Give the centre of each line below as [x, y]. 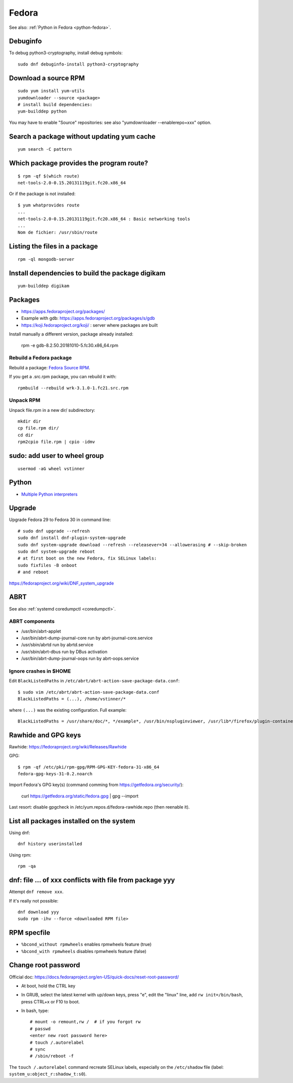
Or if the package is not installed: [42, 194]
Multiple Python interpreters [49, 494]
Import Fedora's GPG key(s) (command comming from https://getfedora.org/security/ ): [96, 785]
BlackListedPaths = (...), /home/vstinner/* [72, 699]
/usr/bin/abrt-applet [41, 631]
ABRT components [32, 621]
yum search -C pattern [45, 149]
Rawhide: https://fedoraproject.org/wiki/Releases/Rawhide [68, 746]
